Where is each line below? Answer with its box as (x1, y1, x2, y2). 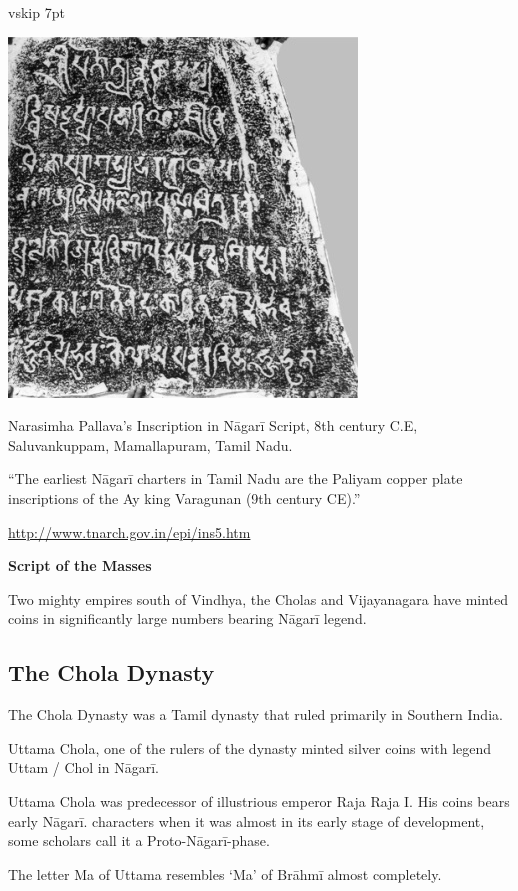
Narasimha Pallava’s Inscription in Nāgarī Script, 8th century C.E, (8, 415, 418, 436)
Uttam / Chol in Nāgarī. (8, 757, 159, 778)
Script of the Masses (8, 555, 152, 576)
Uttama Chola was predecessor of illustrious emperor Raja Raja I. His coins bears (8, 790, 510, 811)
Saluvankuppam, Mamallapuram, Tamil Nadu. (8, 434, 293, 455)
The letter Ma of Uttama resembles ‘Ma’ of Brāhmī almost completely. (8, 863, 442, 884)
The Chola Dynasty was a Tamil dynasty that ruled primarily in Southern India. (8, 704, 503, 725)
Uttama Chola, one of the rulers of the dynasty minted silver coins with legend (8, 737, 492, 758)
